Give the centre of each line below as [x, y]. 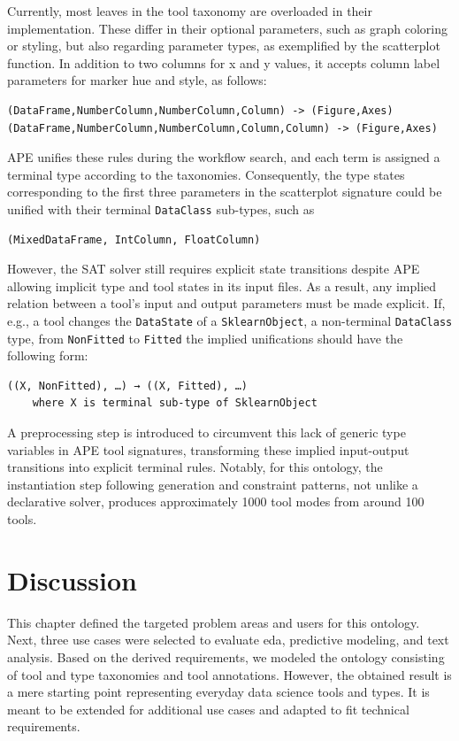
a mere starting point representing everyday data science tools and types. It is [218, 692]
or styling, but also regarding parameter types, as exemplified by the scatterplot [224, 46]
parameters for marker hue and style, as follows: [137, 80]
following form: [48, 355]
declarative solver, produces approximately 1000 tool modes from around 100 [216, 502]
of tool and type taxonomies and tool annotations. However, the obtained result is [229, 674]
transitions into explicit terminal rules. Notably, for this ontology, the [195, 467]
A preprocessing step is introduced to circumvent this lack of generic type [207, 432]
